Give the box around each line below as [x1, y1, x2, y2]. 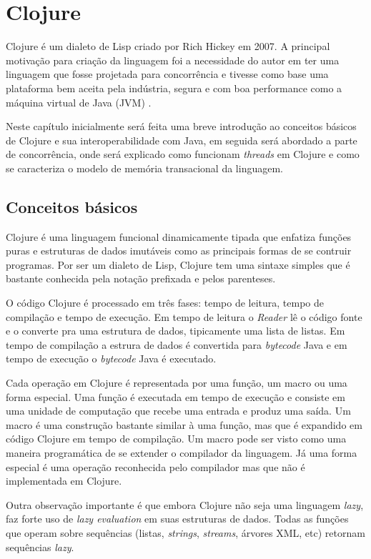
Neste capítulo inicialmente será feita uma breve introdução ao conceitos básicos [6, 119, 357, 134]
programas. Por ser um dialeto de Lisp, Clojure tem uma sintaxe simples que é [6, 257, 350, 272]
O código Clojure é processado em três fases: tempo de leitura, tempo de [6, 295, 324, 310]
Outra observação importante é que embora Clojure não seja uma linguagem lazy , [6, 497, 364, 512]
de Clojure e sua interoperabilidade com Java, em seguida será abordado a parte [6, 132, 357, 147]
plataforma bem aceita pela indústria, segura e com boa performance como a [6, 80, 342, 95]
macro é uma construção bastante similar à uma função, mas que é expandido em [6, 417, 362, 432]
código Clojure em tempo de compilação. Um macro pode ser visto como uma [6, 431, 347, 446]
